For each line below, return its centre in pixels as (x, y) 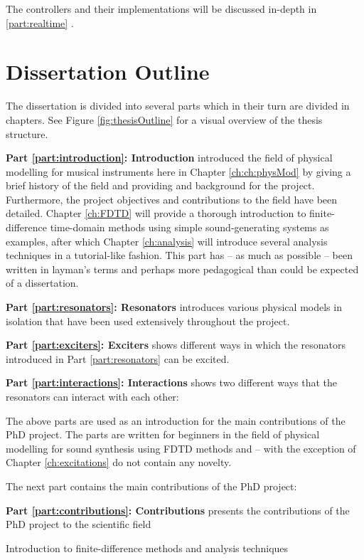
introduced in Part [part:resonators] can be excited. (118, 358)
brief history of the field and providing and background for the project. (160, 185)
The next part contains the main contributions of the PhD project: (151, 486)
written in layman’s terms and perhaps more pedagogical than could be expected (182, 269)
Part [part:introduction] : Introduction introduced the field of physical (169, 158)
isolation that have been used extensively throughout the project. (148, 321)
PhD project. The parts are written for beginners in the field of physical (163, 434)
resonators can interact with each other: (92, 396)
